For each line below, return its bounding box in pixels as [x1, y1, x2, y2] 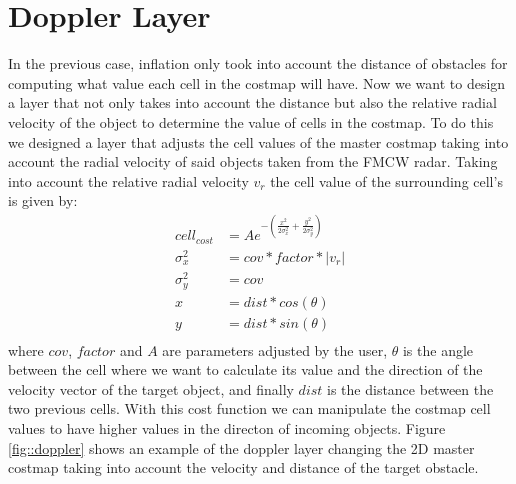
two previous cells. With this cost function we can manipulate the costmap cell [8, 398, 491, 419]
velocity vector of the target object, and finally [8, 378, 294, 399]
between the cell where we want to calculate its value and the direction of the [8, 359, 483, 380]
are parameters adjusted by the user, [162, 339, 388, 360]
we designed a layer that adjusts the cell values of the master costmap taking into [8, 131, 509, 152]
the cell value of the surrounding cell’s [270, 170, 503, 191]
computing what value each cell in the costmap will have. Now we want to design [8, 72, 506, 93]
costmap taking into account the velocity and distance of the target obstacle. [8, 457, 479, 478]
